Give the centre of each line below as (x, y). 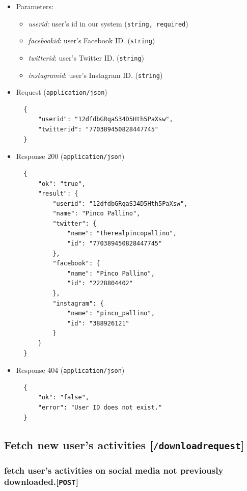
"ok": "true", (62, 184)
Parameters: (35, 6)
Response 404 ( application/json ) (70, 370)
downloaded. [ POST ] (41, 482)
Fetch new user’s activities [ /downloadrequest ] (124, 444)
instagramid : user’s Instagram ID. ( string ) (95, 75)
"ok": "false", (63, 398)
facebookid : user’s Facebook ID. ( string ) (92, 40)
